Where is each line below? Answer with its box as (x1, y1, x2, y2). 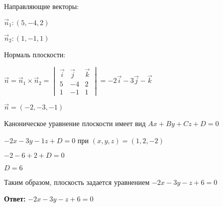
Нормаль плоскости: (4, 49, 66, 60)
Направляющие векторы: (4, 1, 79, 11)
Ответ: (4, 193, 26, 204)
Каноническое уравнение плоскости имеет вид (4, 118, 146, 129)
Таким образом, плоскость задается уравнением (4, 176, 150, 187)
